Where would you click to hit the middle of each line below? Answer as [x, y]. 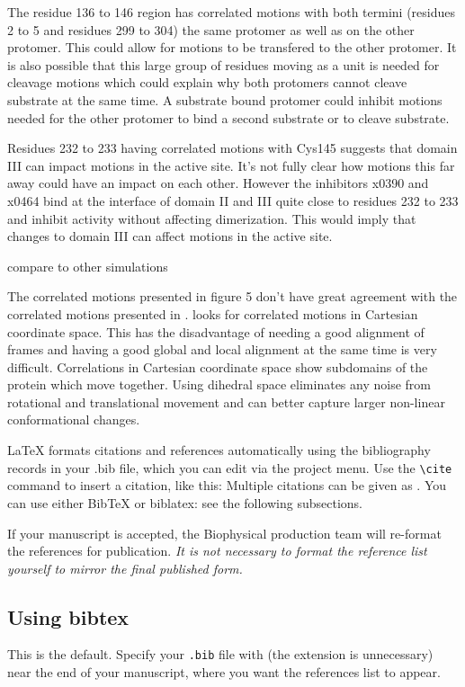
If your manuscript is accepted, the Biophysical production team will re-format [224, 533]
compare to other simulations [88, 266]
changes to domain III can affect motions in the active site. [170, 236]
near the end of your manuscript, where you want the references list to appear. [224, 672]
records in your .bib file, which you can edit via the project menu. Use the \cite [230, 467]
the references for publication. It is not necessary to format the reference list [217, 551]
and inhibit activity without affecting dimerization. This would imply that [212, 218]
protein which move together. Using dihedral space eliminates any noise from [219, 384]
